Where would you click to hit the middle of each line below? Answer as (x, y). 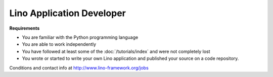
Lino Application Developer (67, 13)
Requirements (25, 28)
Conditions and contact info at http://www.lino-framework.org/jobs (79, 67)
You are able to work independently (59, 44)
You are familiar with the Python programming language (80, 37)
